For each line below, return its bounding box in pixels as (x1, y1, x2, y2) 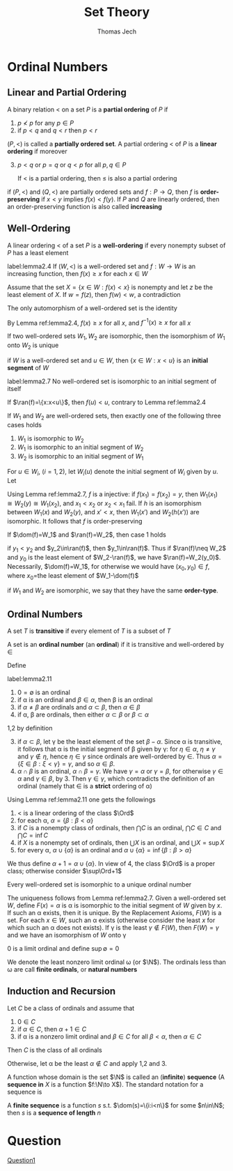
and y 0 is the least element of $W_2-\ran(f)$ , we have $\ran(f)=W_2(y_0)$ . (7, 553, 221, 563)
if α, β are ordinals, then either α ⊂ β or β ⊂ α (17, 710, 150, 719)
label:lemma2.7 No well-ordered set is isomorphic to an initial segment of (7, 377, 217, 385)
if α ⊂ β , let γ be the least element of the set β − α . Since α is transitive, (17, 737, 223, 746)
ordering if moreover (7, 147, 67, 155)
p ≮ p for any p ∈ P (17, 118, 74, 127)
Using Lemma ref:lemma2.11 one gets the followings (7, 795, 156, 804)
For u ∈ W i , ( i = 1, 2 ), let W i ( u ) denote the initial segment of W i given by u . (7, 468, 218, 477)
